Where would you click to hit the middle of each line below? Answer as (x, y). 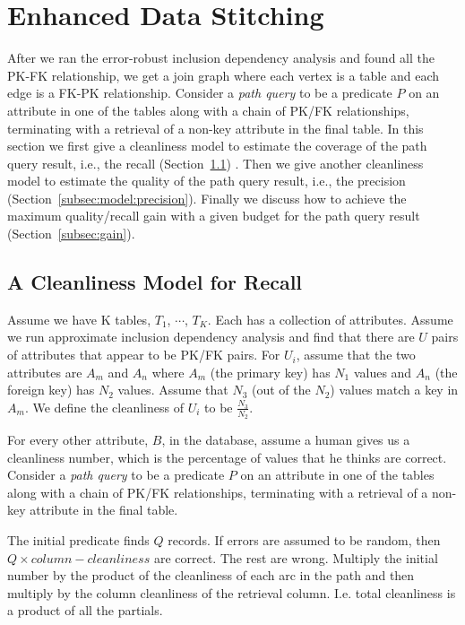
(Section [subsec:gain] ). (71, 234)
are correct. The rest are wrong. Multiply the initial (296, 557)
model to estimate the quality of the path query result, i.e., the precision (207, 181)
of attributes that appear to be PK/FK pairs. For (144, 355)
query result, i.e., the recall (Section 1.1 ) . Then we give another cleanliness (215, 163)
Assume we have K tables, (79, 319)
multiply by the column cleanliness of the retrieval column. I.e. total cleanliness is (232, 592)
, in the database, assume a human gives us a (286, 440)
